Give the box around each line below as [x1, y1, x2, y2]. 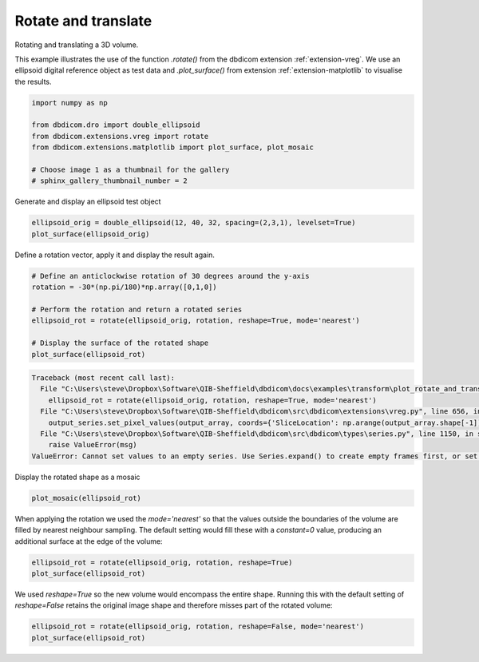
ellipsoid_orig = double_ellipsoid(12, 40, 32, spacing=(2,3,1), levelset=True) [31, 218, 356, 228]
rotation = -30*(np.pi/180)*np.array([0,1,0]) [31, 283, 217, 291]
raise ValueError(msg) [48, 440, 137, 450]
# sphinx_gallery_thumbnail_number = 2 [31, 176, 188, 185]
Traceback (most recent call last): [31, 374, 176, 383]
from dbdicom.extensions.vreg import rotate [31, 132, 209, 141]
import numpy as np [31, 98, 108, 107]
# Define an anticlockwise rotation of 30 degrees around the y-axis [31, 272, 310, 280]
